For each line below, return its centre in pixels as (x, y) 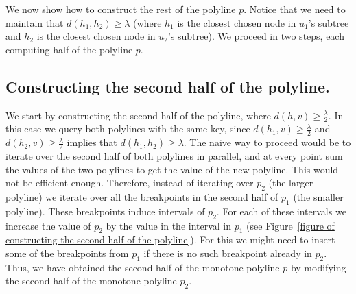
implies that (92, 142)
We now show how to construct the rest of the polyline (121, 9)
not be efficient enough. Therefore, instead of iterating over (130, 183)
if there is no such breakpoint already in (228, 253)
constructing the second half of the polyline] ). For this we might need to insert (170, 240)
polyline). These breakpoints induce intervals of (105, 211)
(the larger (291, 183)
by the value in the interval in (169, 225)
